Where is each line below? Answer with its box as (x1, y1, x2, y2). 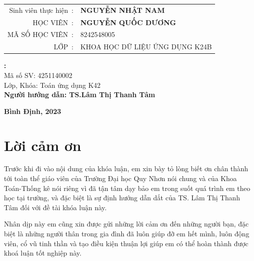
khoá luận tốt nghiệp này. (4, 248, 82, 258)
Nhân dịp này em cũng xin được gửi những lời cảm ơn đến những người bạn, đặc (4, 219, 249, 229)
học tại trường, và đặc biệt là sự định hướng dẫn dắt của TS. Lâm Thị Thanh (4, 192, 240, 203)
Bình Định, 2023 (4, 106, 61, 116)
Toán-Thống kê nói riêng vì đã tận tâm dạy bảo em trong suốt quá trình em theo (4, 183, 251, 193)
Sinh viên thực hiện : (9, 4, 73, 15)
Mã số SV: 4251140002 (4, 70, 73, 80)
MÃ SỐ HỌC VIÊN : (7, 29, 73, 39)
